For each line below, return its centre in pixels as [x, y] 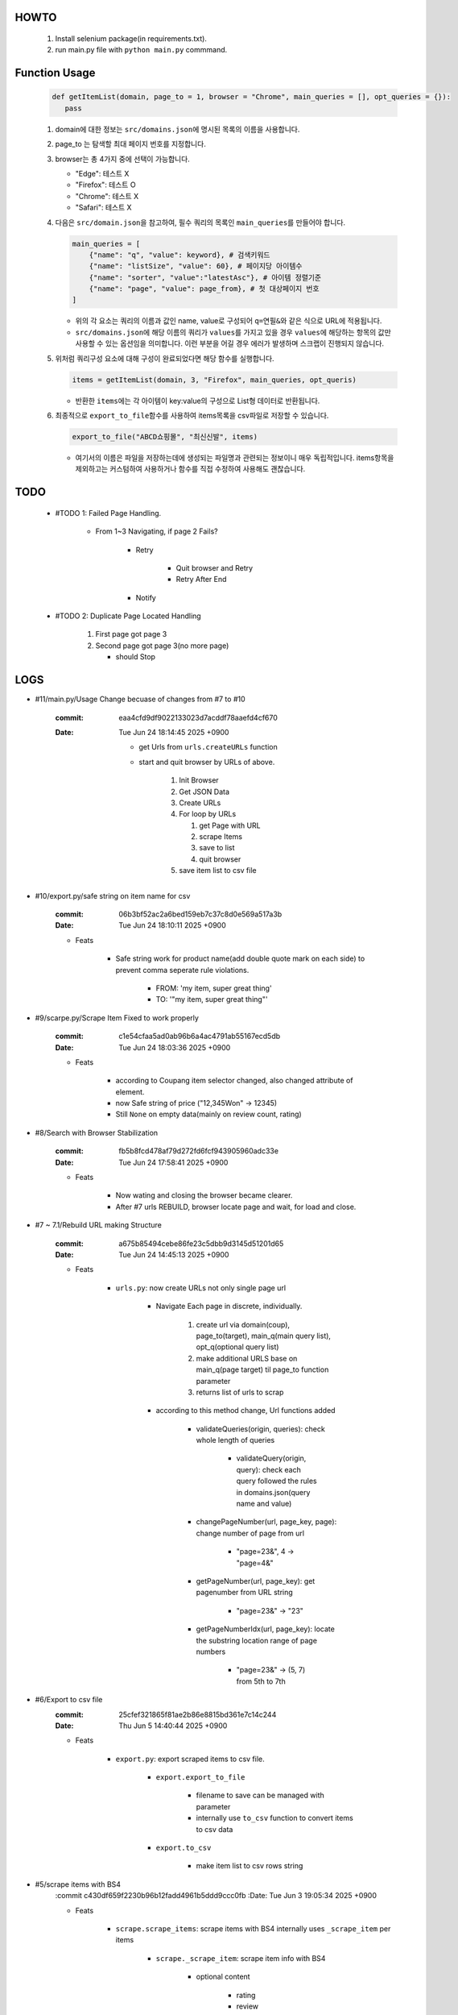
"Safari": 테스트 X [103, 208]
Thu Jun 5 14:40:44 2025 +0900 [173, 1726]
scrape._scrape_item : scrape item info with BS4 [241, 1958]
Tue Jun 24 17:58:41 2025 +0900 [173, 1162]
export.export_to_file [200, 1778]
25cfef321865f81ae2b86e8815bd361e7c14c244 [198, 1714]
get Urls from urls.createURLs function [208, 747]
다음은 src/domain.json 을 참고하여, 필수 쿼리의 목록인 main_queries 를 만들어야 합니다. [200, 222]
